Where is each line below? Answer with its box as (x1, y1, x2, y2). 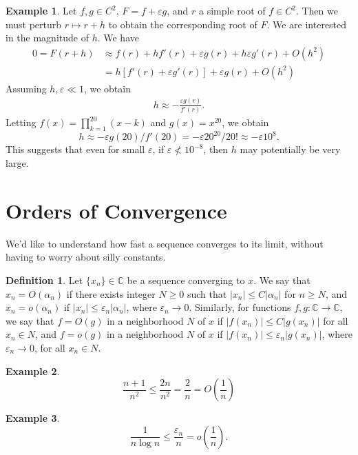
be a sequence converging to (127, 272, 245, 287)
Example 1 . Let (6, 3, 77, 17)
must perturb (6, 17, 62, 31)
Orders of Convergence (6, 196, 227, 224)
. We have (97, 30, 139, 45)
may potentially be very (240, 142, 341, 156)
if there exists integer (66, 286, 156, 301)
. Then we (295, 3, 338, 17)
